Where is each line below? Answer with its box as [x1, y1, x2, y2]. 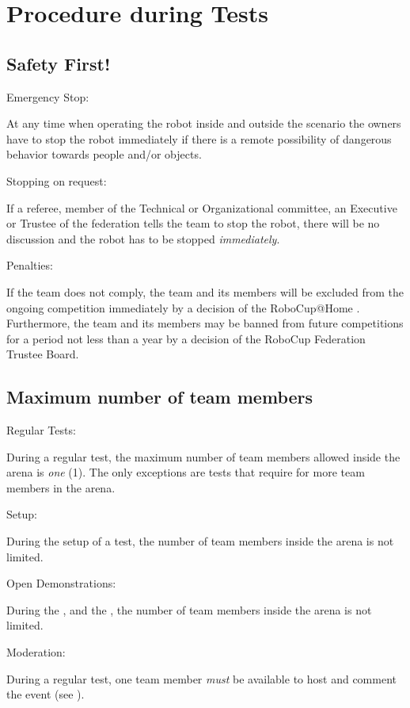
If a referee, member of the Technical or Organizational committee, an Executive [6, 199, 397, 216]
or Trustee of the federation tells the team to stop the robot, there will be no [6, 215, 380, 232]
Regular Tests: [6, 422, 76, 438]
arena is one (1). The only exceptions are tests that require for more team [6, 464, 365, 480]
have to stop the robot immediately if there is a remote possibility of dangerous [6, 130, 392, 147]
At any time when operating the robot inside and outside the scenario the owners [6, 115, 401, 132]
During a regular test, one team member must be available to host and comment [6, 670, 397, 687]
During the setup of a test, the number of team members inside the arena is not [6, 533, 394, 549]
